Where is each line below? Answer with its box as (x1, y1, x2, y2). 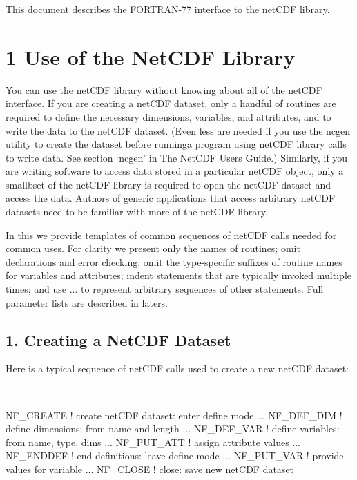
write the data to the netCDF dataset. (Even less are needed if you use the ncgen (6, 123, 351, 137)
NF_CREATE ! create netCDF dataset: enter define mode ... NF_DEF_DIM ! (6, 407, 342, 422)
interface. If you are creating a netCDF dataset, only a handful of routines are (6, 96, 336, 111)
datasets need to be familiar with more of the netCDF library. (6, 204, 268, 219)
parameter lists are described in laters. (6, 295, 168, 309)
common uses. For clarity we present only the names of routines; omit (6, 241, 300, 256)
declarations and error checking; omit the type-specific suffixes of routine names (6, 254, 342, 269)
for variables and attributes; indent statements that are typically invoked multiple (6, 268, 351, 282)
